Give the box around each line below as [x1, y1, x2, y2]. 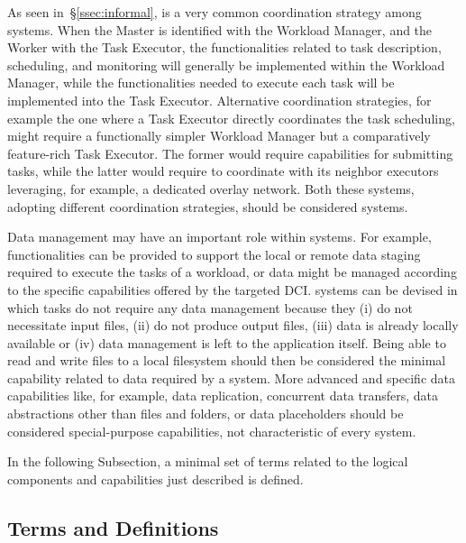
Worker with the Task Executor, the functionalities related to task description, [7, 38, 442, 57]
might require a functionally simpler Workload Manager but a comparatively [7, 126, 431, 145]
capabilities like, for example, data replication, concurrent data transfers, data [7, 386, 439, 405]
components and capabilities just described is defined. [7, 469, 304, 488]
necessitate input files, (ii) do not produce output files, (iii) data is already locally [7, 316, 459, 335]
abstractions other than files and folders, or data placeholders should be [7, 404, 404, 423]
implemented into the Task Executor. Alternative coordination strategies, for [7, 90, 432, 109]
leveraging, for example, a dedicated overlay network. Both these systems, [7, 179, 415, 198]
